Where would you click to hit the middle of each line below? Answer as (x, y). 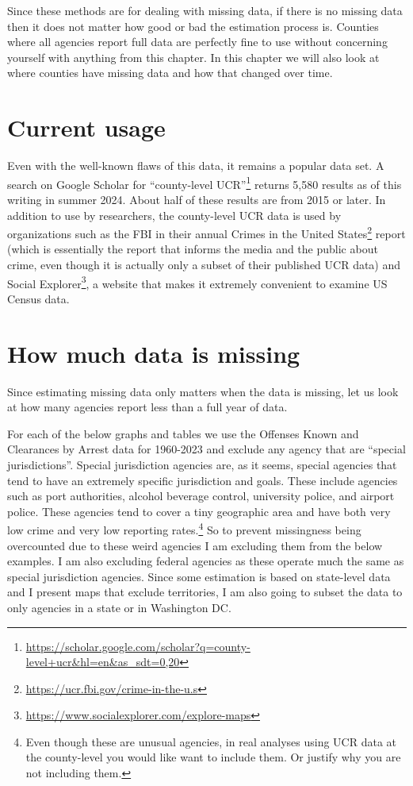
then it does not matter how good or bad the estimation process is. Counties (193, 26)
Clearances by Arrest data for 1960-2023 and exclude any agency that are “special (206, 449)
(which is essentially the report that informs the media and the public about (193, 249)
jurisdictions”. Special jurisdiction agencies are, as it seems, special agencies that (202, 464)
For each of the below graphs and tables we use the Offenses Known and (183, 433)
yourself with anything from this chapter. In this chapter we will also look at (193, 57)
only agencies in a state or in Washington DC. (119, 607)
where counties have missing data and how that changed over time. (170, 73)
